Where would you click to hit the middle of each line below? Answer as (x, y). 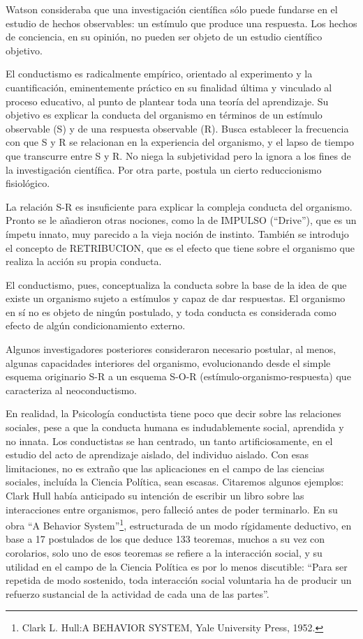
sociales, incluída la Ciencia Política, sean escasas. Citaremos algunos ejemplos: (175, 482)
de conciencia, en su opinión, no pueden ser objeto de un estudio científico (164, 37)
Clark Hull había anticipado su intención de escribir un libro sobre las (155, 495)
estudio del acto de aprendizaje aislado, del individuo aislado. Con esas (157, 454)
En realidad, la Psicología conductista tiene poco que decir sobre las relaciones (173, 413)
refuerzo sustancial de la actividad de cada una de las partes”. (138, 593)
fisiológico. (28, 183)
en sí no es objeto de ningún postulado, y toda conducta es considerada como (171, 311)
